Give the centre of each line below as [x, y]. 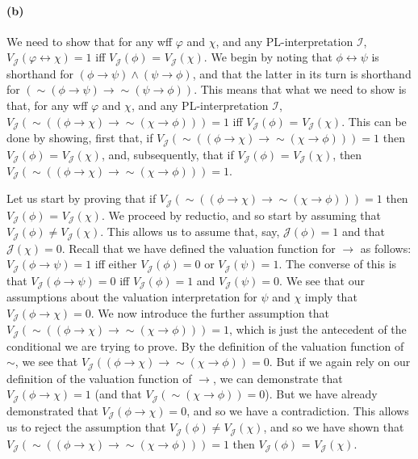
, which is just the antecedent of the [318, 329]
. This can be [374, 121]
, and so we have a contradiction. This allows [298, 410]
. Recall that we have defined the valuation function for [199, 248]
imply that [331, 297]
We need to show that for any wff [90, 41]
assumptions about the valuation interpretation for [132, 297]
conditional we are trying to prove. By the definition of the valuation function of [205, 345]
